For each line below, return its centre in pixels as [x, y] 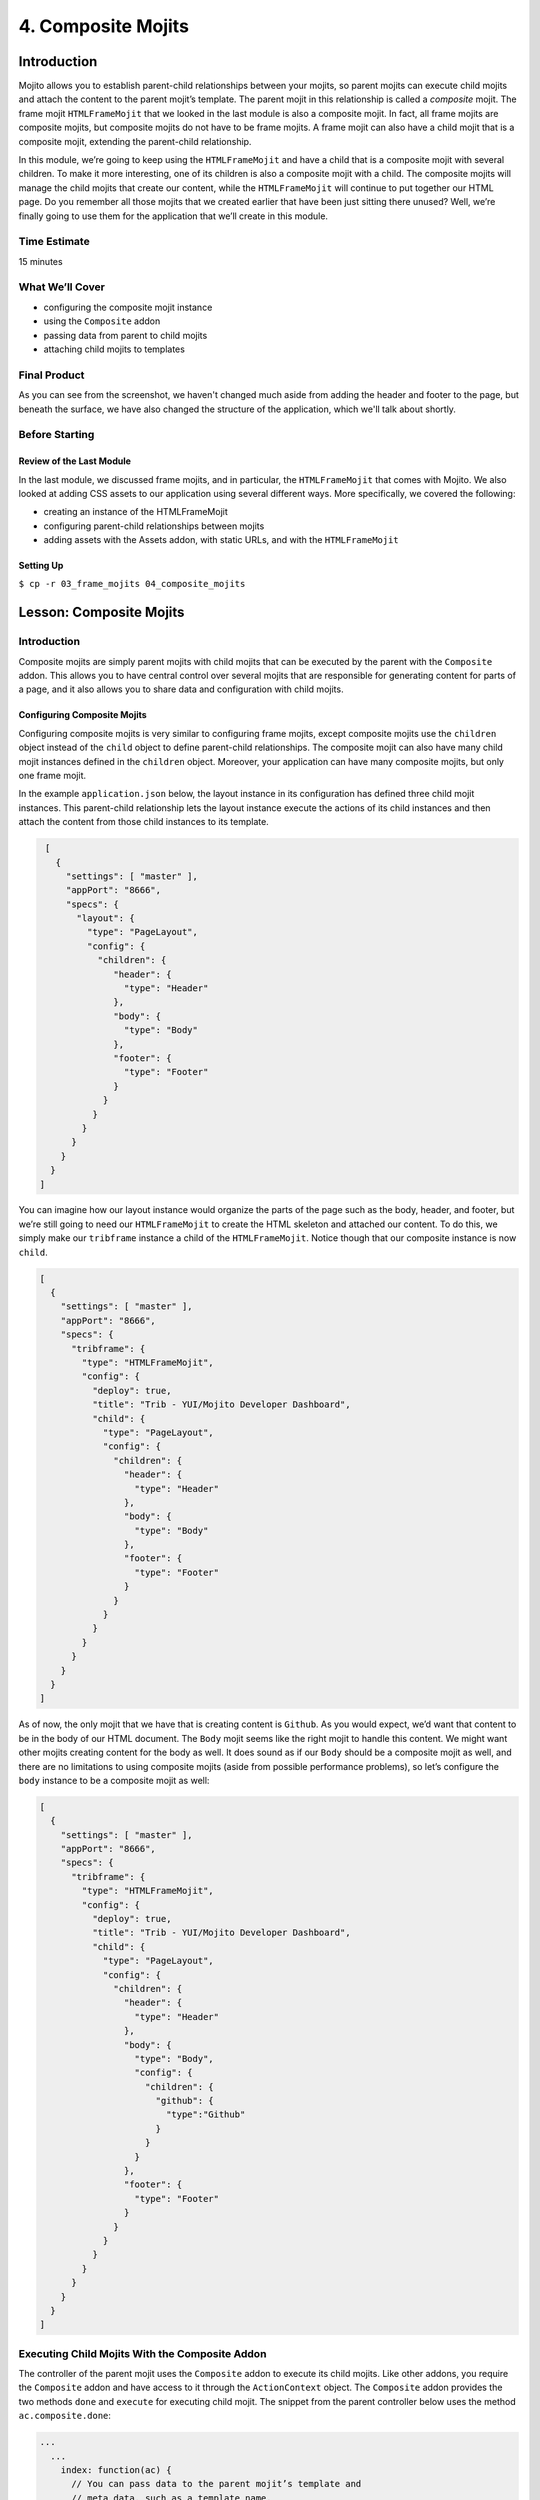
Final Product [51, 375]
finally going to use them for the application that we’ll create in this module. [173, 216]
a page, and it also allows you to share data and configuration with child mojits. [181, 689]
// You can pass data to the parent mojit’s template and [216, 2484]
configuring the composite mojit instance [128, 307]
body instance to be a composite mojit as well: [114, 1780]
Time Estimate [54, 242]
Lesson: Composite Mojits [101, 612]
